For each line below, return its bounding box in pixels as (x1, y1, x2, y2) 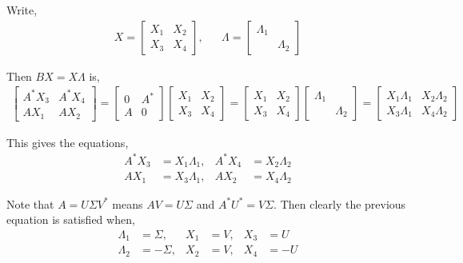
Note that (6, 195, 54, 212)
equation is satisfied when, (6, 211, 135, 228)
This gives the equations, (6, 133, 129, 150)
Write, (6, 2, 38, 18)
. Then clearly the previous (273, 195, 406, 212)
